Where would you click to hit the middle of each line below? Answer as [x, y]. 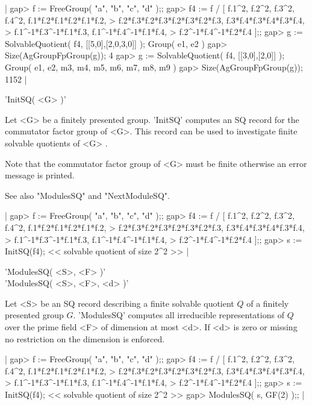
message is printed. [40, 175]
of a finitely [268, 303]
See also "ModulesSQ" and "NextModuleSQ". [87, 195]
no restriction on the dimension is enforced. [85, 338]
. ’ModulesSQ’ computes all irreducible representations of [179, 315]
